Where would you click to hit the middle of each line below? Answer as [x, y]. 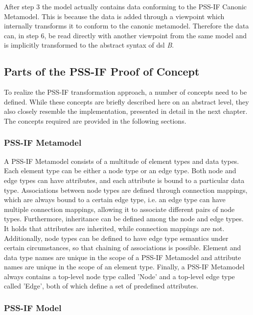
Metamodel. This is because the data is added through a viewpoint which [114, 16]
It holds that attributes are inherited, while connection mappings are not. [114, 228]
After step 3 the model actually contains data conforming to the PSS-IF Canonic [126, 6]
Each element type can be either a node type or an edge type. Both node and [120, 171]
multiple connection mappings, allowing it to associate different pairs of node [119, 209]
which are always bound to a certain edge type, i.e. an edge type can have [115, 199]
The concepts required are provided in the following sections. [95, 120]
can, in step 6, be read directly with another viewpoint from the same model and [126, 35]
